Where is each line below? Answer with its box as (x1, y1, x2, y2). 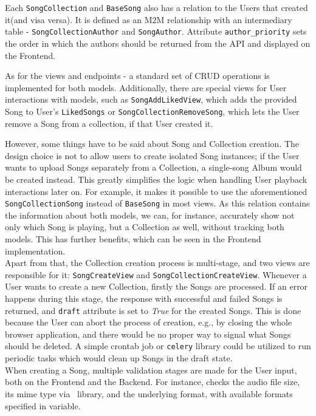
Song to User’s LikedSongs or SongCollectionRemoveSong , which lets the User (5, 104, 300, 117)
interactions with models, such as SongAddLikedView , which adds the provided (5, 93, 297, 106)
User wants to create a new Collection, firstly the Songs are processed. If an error (5, 280, 308, 293)
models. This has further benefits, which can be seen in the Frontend (5, 233, 261, 245)
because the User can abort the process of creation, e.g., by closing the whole (5, 316, 292, 329)
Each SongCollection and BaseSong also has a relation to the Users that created (5, 1, 308, 13)
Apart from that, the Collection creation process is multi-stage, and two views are (5, 256, 310, 269)
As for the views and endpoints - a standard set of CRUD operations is (5, 69, 270, 82)
